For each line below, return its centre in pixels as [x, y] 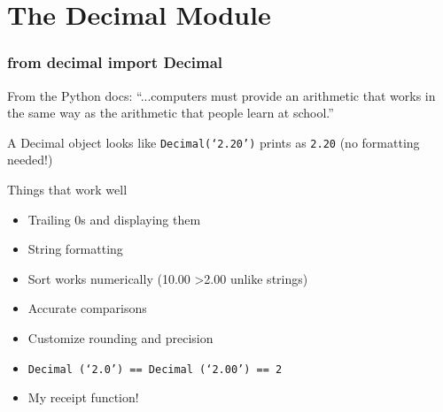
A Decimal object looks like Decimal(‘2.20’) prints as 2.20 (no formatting [214, 142]
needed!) [30, 160]
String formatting [75, 249]
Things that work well [67, 190]
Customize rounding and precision [120, 338]
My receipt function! [83, 397]
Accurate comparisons [87, 308]
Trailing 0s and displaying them [114, 219]
